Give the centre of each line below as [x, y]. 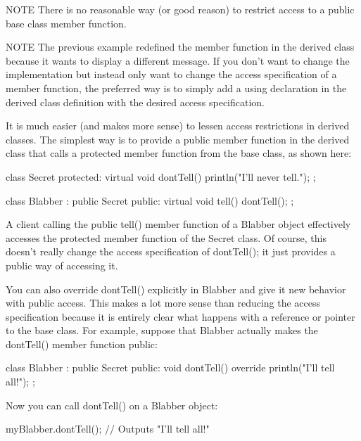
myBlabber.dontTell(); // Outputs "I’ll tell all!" [108, 429]
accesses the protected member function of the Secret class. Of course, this [166, 237]
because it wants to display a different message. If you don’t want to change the [178, 60]
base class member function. [66, 23]
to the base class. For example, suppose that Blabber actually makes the [162, 330]
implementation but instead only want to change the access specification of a [171, 74]
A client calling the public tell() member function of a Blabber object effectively [178, 224]
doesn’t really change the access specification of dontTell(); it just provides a [171, 251]
